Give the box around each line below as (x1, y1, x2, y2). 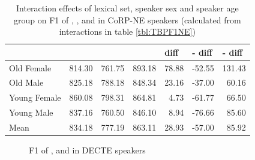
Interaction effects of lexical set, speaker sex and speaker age (16, 2, 239, 14)
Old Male (9, 76, 44, 89)
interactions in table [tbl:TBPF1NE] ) (59, 25, 196, 38)
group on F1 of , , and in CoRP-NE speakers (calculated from (13, 13, 241, 26)
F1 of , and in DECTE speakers (29, 144, 146, 156)
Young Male (9, 106, 53, 119)
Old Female (9, 61, 52, 74)
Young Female (9, 91, 61, 104)
